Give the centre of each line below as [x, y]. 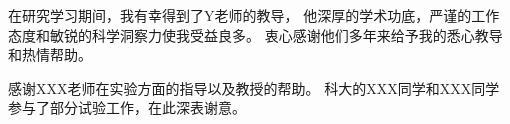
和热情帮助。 [50, 54]
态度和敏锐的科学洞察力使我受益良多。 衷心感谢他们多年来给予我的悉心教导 [255, 34]
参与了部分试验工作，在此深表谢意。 [127, 107]
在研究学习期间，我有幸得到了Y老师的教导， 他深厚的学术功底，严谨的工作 [254, 15]
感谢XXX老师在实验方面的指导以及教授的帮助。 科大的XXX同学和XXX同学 [254, 87]
